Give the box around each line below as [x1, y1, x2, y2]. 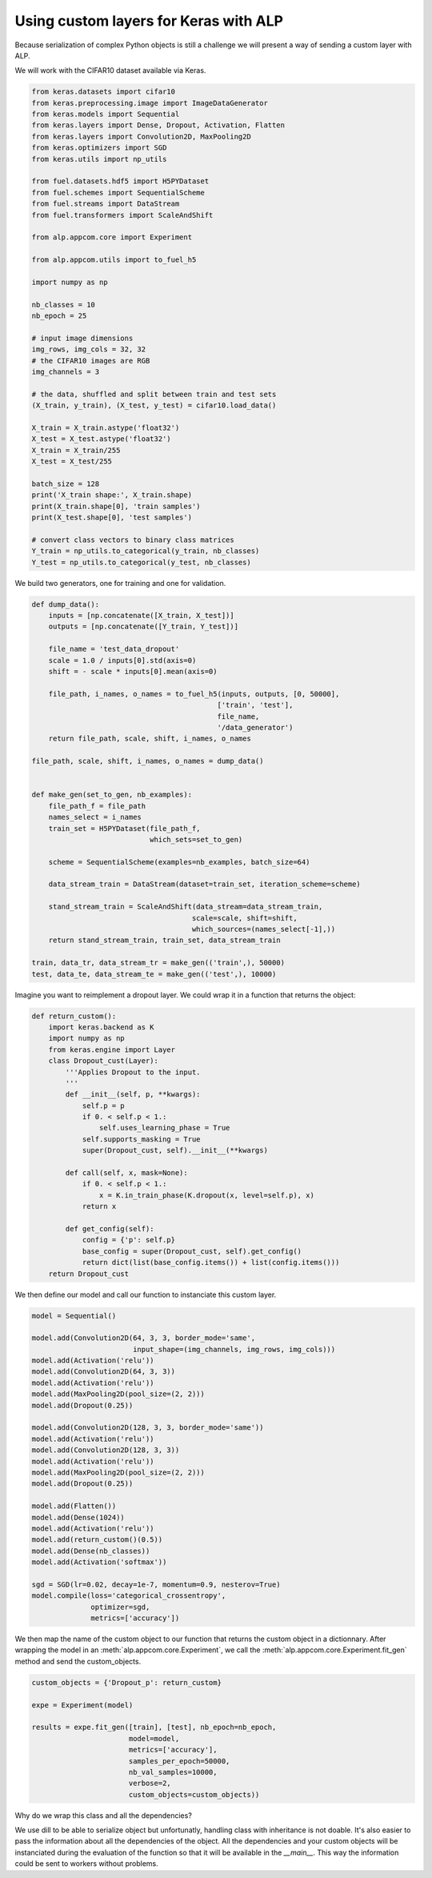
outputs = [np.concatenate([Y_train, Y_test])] [48, 622, 239, 632]
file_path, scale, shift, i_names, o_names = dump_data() [31, 756, 264, 766]
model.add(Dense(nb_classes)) [31, 1546, 150, 1555]
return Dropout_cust [48, 1269, 130, 1278]
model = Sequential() [31, 1311, 117, 1320]
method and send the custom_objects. [14, 1656, 142, 1666]
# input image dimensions [31, 333, 134, 343]
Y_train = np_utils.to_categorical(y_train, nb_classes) [31, 547, 260, 556]
